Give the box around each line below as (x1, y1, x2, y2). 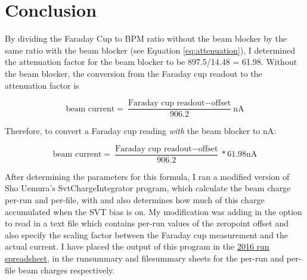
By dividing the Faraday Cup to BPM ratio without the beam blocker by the (5, 32, 287, 45)
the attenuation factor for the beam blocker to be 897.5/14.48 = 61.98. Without (5, 55, 297, 68)
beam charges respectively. (18, 263, 115, 276)
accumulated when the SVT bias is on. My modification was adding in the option (5, 205, 302, 217)
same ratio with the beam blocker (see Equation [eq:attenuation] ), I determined (5, 43, 295, 56)
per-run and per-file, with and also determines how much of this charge (5, 194, 265, 206)
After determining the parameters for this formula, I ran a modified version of (5, 170, 290, 182)
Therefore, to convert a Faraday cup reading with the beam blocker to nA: (5, 125, 277, 137)
